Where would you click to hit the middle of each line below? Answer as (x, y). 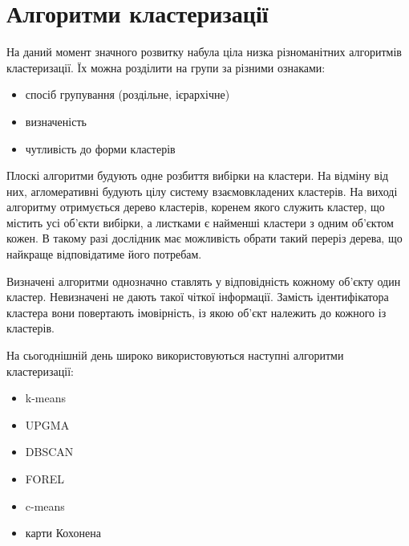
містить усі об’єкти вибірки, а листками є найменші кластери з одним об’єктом (200, 222)
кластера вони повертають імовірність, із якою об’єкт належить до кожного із (196, 312)
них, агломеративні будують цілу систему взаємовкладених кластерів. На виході (202, 191)
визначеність (56, 121)
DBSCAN (49, 452)
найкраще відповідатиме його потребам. (104, 254)
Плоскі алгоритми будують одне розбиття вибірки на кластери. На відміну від (198, 175)
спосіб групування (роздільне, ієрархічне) (128, 94)
